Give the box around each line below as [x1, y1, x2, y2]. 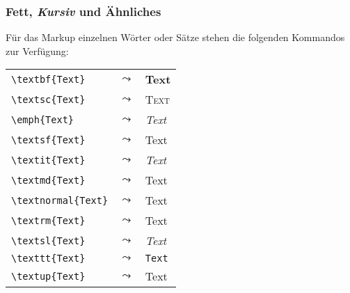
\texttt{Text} [11, 253, 86, 264]
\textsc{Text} [11, 93, 86, 105]
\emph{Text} [11, 113, 74, 125]
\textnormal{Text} [11, 194, 109, 206]
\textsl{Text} [11, 235, 86, 246]
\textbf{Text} [11, 73, 86, 85]
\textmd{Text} [11, 174, 86, 186]
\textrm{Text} [11, 214, 86, 226]
